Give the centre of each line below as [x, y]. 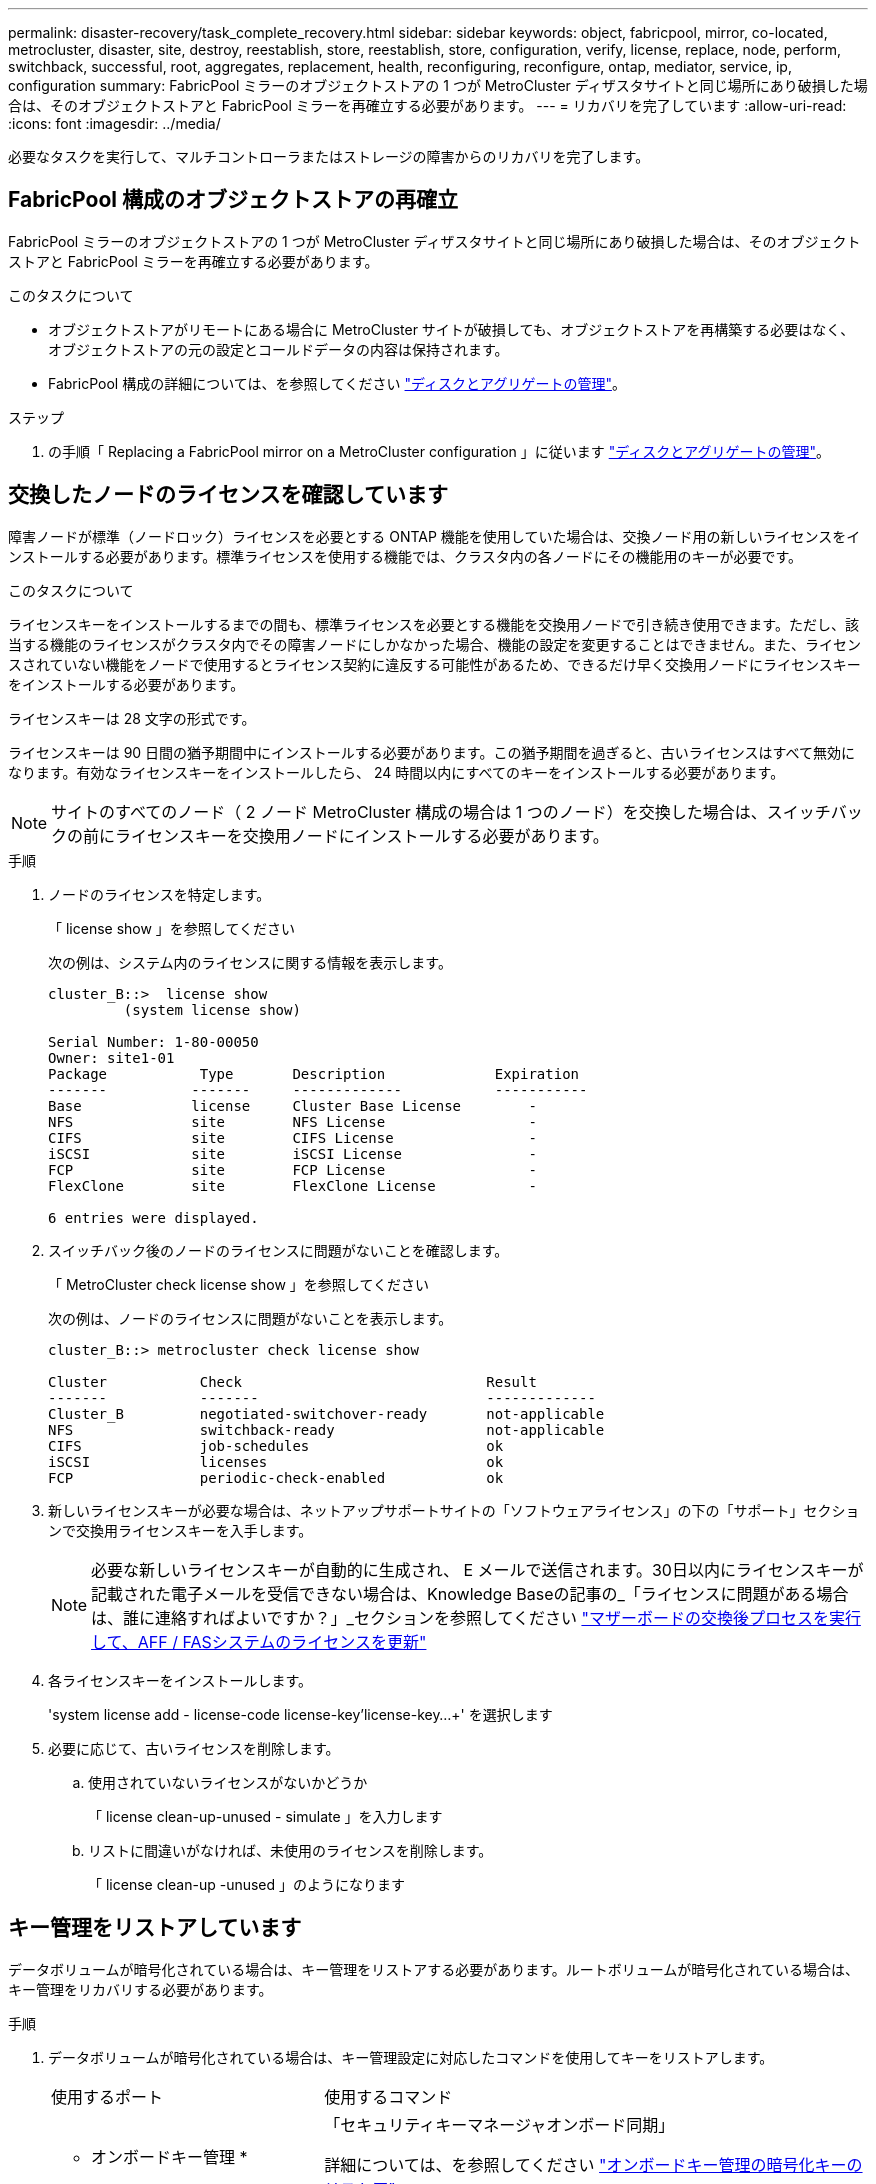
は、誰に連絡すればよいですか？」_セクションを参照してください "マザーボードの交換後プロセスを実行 [476, 1617]
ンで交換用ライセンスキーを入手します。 [180, 1530]
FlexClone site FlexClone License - [292, 1185]
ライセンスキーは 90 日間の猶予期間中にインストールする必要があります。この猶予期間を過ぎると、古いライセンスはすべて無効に [432, 752]
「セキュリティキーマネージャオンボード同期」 [499, 2124]
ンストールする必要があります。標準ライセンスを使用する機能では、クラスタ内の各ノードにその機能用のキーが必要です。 [405, 556]
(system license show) [212, 1009]
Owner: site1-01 [111, 1057]
